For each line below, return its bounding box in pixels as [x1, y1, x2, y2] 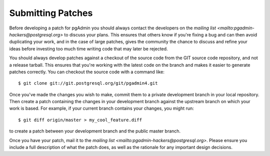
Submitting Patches [9, 7, 93, 18]
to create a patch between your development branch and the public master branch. [9, 128, 181, 134]
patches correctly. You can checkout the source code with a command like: [9, 69, 164, 75]
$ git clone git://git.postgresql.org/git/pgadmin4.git [18, 80, 158, 86]
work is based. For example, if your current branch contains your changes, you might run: [9, 105, 194, 112]
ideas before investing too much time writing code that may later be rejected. [9, 45, 168, 52]
